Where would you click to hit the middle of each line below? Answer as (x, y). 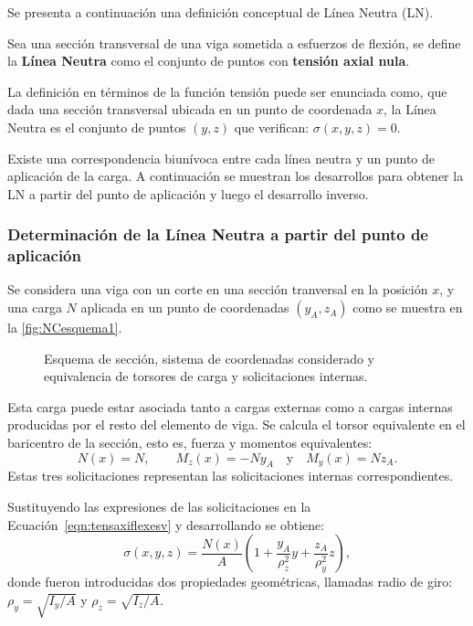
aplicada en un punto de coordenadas (185, 308)
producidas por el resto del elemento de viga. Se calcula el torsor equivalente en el (236, 424)
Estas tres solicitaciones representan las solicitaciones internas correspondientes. (231, 476)
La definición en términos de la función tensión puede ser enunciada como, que (227, 91)
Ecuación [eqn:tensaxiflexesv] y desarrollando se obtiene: (166, 524)
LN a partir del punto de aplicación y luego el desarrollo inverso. (188, 193)
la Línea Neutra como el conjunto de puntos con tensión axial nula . (209, 61)
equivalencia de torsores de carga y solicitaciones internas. (206, 376)
